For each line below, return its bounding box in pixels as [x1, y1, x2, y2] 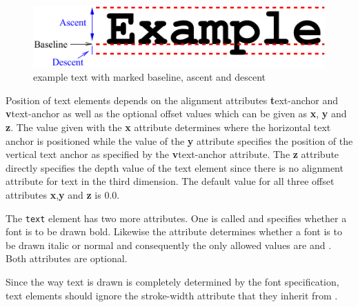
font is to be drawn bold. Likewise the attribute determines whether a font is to [6, 224, 342, 239]
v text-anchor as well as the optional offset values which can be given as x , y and [6, 106, 347, 121]
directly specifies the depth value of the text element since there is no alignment [6, 160, 344, 175]
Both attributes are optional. [6, 251, 128, 266]
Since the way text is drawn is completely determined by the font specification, [6, 274, 339, 288]
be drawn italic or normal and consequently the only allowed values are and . [6, 237, 332, 252]
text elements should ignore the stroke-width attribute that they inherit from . [6, 288, 338, 302]
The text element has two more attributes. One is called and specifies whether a [6, 210, 347, 225]
